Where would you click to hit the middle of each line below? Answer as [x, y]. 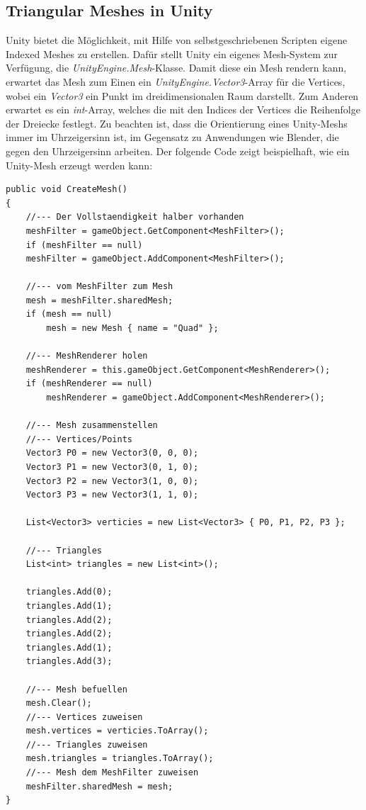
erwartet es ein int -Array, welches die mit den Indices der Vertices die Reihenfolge [183, 109]
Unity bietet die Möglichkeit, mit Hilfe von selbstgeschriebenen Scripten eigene [177, 40]
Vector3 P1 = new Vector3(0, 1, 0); [112, 467]
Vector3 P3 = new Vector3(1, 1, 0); [112, 495]
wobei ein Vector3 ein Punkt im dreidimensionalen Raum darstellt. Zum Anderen [182, 95]
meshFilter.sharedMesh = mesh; [99, 786]
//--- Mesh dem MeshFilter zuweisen [112, 773]
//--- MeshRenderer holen [87, 356]
